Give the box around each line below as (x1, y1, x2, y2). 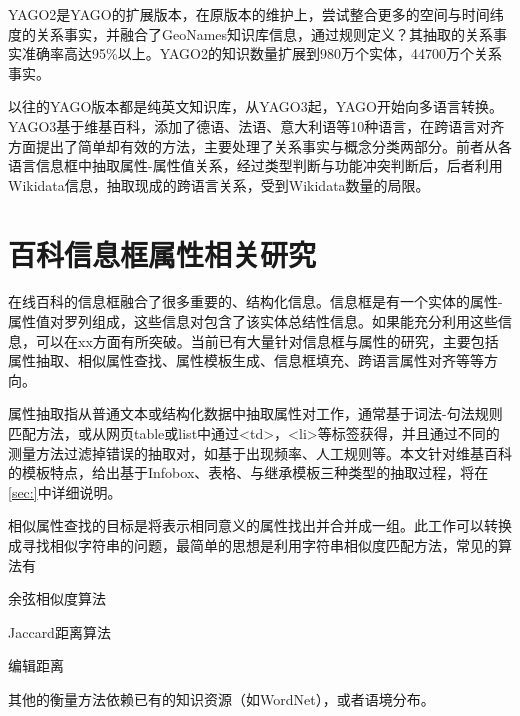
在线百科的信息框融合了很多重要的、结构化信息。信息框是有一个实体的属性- (8, 291, 503, 312)
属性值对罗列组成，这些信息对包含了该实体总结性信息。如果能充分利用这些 (8, 311, 498, 332)
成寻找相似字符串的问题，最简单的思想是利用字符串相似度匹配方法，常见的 (8, 535, 498, 555)
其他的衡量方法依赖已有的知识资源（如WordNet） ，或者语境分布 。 (8, 688, 435, 709)
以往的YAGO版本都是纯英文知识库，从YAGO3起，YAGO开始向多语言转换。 (8, 96, 503, 117)
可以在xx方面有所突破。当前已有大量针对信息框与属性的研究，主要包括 (35, 330, 499, 351)
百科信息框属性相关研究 (8, 233, 317, 274)
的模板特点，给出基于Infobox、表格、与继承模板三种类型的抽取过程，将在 (8, 462, 489, 483)
